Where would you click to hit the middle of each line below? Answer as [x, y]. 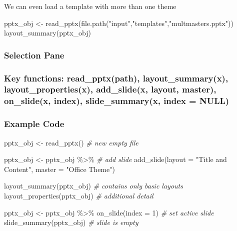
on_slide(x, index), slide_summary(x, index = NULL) [117, 101]
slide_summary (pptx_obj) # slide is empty [71, 222]
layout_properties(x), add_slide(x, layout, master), [110, 89]
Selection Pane [34, 55]
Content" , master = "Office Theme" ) [59, 169]
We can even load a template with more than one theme [90, 6]
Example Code [34, 124]
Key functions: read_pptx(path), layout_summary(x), [116, 78]
